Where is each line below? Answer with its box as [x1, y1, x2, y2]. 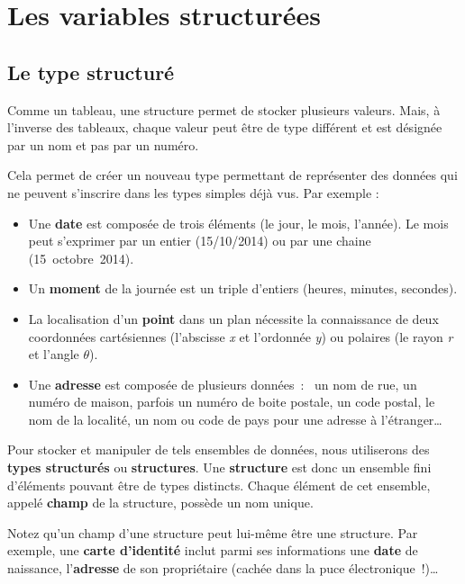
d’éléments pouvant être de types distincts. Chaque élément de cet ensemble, [7, 475, 431, 494]
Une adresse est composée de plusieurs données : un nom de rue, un [28, 374, 417, 393]
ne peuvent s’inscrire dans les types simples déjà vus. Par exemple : [7, 183, 379, 202]
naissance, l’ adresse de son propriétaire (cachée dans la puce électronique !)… [7, 559, 439, 578]
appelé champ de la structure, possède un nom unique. [7, 493, 314, 512]
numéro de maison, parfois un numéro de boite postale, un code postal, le [28, 392, 435, 411]
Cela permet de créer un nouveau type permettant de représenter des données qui [7, 166, 458, 184]
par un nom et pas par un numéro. [7, 135, 199, 154]
